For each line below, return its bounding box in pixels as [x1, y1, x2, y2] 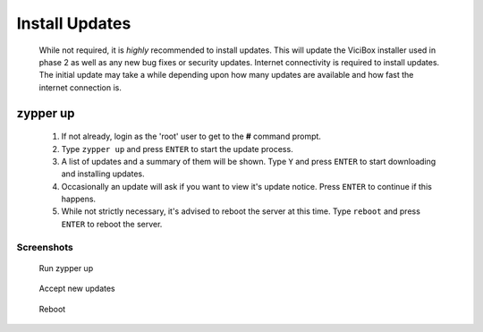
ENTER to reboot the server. [61, 218, 163, 229]
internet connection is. [38, 81, 123, 93]
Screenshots [16, 241, 73, 253]
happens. [61, 193, 97, 205]
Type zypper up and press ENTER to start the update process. [61, 143, 294, 154]
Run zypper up [38, 262, 94, 273]
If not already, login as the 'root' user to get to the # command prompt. [61, 131, 322, 142]
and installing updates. [61, 168, 145, 179]
